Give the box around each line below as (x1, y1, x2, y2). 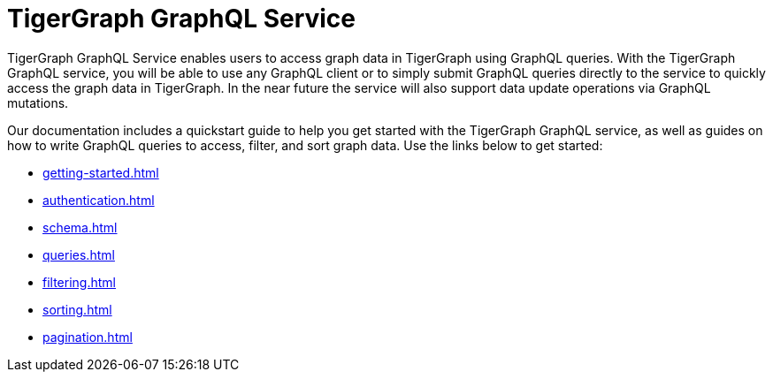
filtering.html (42, 274, 116, 290)
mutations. (7, 95, 69, 110)
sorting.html (42, 301, 112, 317)
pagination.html (42, 329, 133, 345)
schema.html (42, 219, 118, 235)
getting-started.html (42, 164, 159, 180)
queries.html (42, 246, 115, 262)
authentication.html (42, 192, 155, 208)
